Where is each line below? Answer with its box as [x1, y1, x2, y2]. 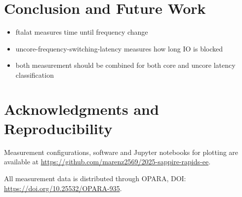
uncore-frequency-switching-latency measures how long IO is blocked [15, 43, 223, 53]
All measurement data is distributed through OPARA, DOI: [4, 173, 186, 183]
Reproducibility [4, 118, 113, 138]
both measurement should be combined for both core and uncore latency [15, 60, 236, 70]
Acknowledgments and [4, 98, 159, 119]
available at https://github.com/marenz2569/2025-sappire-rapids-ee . [4, 156, 211, 167]
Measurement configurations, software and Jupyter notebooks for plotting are [4, 147, 239, 157]
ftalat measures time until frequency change [15, 27, 148, 37]
